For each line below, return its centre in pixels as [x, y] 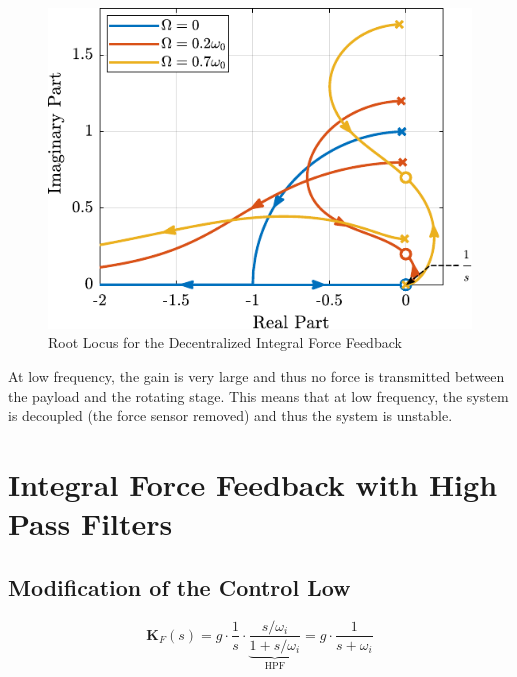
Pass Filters [90, 523]
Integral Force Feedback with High [253, 483]
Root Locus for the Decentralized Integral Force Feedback [225, 342]
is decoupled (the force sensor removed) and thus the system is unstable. [230, 415]
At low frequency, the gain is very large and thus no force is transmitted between [256, 375]
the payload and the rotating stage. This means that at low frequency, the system [258, 395]
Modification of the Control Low [179, 586]
